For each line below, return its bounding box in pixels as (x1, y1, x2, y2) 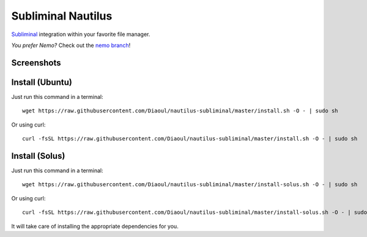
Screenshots (11, 57, 61, 68)
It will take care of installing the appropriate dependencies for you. (11, 222, 179, 230)
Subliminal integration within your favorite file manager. (11, 31, 150, 38)
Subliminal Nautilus (11, 9, 113, 23)
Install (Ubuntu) (11, 77, 73, 87)
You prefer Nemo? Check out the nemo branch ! (11, 42, 131, 49)
